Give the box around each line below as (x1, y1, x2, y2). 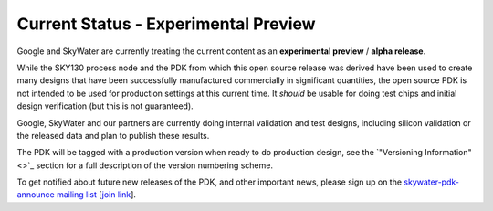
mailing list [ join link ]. (56, 189, 137, 200)
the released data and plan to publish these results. (16, 130, 210, 141)
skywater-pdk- (403, 176, 460, 187)
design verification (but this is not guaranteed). (16, 100, 194, 111)
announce (16, 189, 55, 200)
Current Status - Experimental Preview (16, 14, 316, 34)
